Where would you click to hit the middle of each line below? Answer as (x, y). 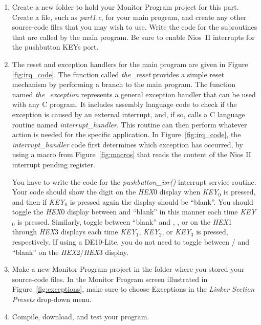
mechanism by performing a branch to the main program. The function (124, 84)
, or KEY (176, 232)
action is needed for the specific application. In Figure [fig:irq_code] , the (126, 134)
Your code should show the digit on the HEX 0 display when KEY (115, 192)
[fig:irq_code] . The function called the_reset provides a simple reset (118, 74)
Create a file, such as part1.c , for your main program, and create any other (129, 17)
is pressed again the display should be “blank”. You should (161, 201)
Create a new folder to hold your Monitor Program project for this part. (125, 7)
